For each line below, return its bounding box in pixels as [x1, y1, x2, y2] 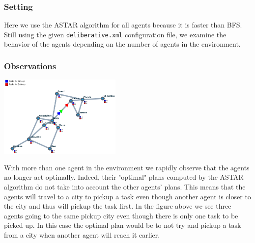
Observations [4, 59, 57, 72]
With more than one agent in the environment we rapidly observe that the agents [4, 162, 250, 172]
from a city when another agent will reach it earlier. [4, 229, 160, 240]
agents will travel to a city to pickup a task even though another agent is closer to [4, 191, 251, 201]
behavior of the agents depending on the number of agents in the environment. [4, 39, 241, 49]
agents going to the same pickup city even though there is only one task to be [4, 210, 238, 220]
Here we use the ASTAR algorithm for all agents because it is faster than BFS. [4, 20, 242, 30]
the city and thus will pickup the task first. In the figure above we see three [4, 201, 231, 211]
